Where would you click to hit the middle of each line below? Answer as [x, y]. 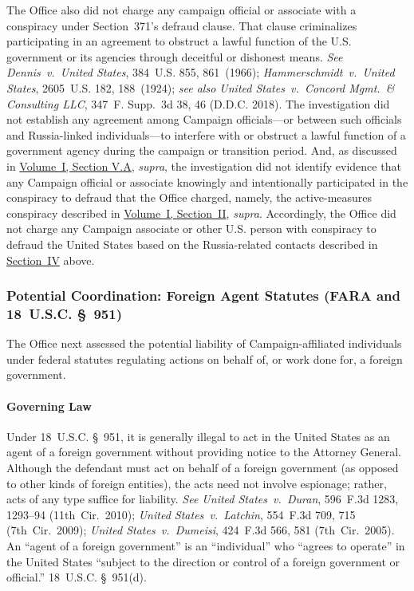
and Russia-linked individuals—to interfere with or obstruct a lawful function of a [206, 134]
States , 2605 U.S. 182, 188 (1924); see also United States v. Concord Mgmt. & [201, 87]
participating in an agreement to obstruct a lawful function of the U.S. [179, 41]
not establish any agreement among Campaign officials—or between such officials [204, 119]
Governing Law [49, 406]
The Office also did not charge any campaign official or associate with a [181, 10]
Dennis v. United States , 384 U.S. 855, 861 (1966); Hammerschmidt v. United [201, 72]
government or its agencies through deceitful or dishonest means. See [175, 56]
